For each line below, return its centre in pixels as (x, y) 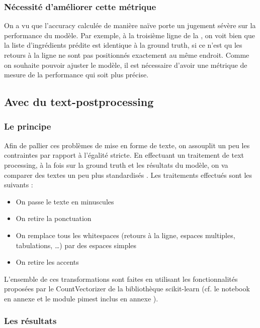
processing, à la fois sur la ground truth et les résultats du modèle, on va (116, 165)
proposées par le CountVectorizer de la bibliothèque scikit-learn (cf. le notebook (127, 289)
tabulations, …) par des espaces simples (76, 245)
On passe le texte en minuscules (65, 201)
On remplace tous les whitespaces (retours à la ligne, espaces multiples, (125, 235)
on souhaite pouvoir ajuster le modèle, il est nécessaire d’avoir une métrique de (126, 65)
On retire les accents (47, 262)
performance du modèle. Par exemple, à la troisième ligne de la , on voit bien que (129, 35)
